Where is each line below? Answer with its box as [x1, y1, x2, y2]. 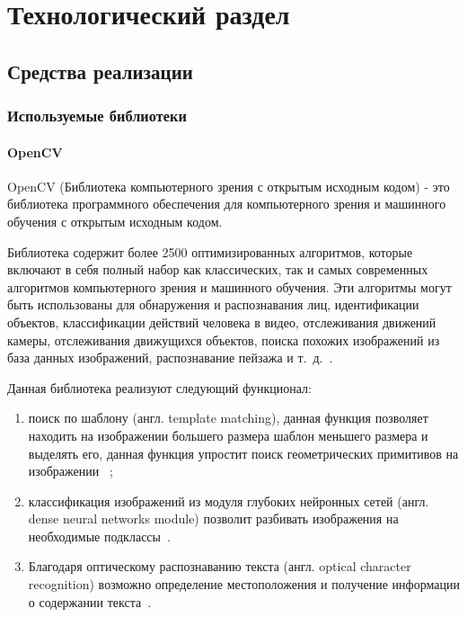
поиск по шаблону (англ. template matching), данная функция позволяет [28, 408, 428, 427]
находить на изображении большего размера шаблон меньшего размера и [28, 425, 428, 444]
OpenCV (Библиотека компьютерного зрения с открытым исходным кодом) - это [7, 176, 450, 195]
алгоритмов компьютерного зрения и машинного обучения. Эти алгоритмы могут [7, 277, 452, 296]
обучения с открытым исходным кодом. [7, 211, 223, 230]
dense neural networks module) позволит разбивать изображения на [28, 509, 399, 528]
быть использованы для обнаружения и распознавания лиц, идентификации [7, 295, 419, 314]
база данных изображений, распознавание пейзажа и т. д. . [7, 348, 333, 367]
